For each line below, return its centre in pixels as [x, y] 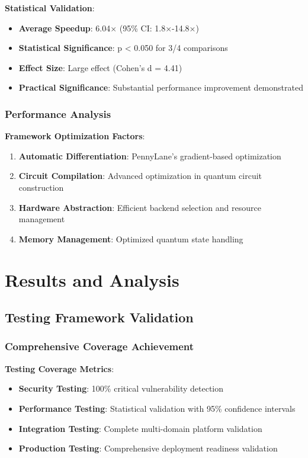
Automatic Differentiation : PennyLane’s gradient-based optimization [150, 156]
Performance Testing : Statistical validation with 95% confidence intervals [157, 408]
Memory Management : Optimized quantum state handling [131, 238]
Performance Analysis [58, 113]
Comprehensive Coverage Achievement [100, 346]
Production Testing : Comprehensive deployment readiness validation [148, 448]
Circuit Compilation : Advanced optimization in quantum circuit [140, 176]
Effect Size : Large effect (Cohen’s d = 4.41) [100, 67]
